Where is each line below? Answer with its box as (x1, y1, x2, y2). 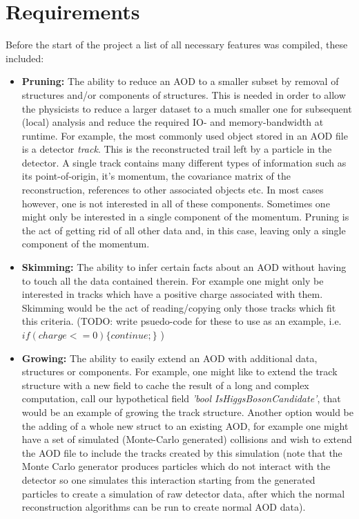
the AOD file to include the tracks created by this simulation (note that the (21, 445, 342, 460)
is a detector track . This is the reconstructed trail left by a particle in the (21, 142, 332, 156)
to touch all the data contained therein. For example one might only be (21, 273, 324, 287)
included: (6, 50, 44, 65)
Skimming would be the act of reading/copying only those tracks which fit (21, 300, 336, 314)
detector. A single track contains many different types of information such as (21, 155, 347, 169)
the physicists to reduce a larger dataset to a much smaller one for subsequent (21, 101, 352, 115)
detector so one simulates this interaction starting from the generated (21, 472, 316, 487)
